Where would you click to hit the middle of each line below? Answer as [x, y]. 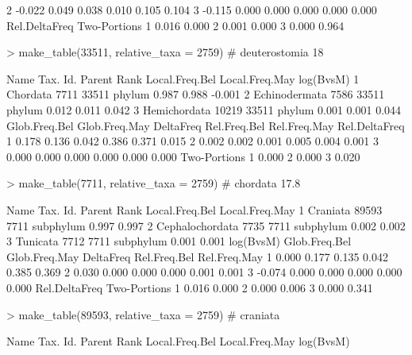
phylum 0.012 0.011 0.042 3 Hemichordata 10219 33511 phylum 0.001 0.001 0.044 [204, 109]
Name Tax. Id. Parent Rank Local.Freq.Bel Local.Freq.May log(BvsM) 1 [183, 78]
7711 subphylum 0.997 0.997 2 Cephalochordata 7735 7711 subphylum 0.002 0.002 [206, 225]
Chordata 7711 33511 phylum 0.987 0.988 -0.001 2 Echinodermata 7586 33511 [196, 94]
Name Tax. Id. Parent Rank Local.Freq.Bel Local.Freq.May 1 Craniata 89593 [194, 209]
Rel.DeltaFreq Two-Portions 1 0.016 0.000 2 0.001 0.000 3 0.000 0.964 [175, 25]
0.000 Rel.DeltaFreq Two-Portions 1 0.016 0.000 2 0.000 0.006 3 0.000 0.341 [190, 287]
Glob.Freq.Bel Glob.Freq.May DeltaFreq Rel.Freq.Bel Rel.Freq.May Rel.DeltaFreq [206, 125]
